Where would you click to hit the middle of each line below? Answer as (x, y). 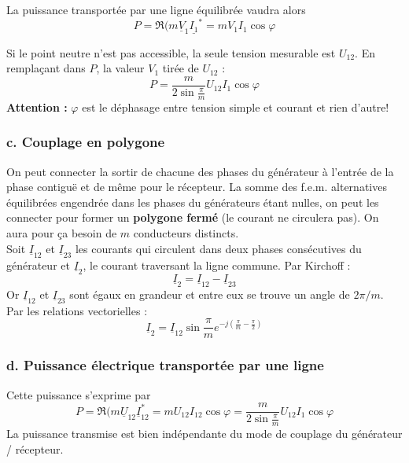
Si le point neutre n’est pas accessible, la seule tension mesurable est (171, 52)
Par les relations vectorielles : (77, 310)
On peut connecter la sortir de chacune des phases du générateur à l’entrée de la (200, 171)
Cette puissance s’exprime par (79, 394)
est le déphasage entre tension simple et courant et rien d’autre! (236, 107)
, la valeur (120, 68)
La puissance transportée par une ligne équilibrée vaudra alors (156, 9)
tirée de (181, 68)
